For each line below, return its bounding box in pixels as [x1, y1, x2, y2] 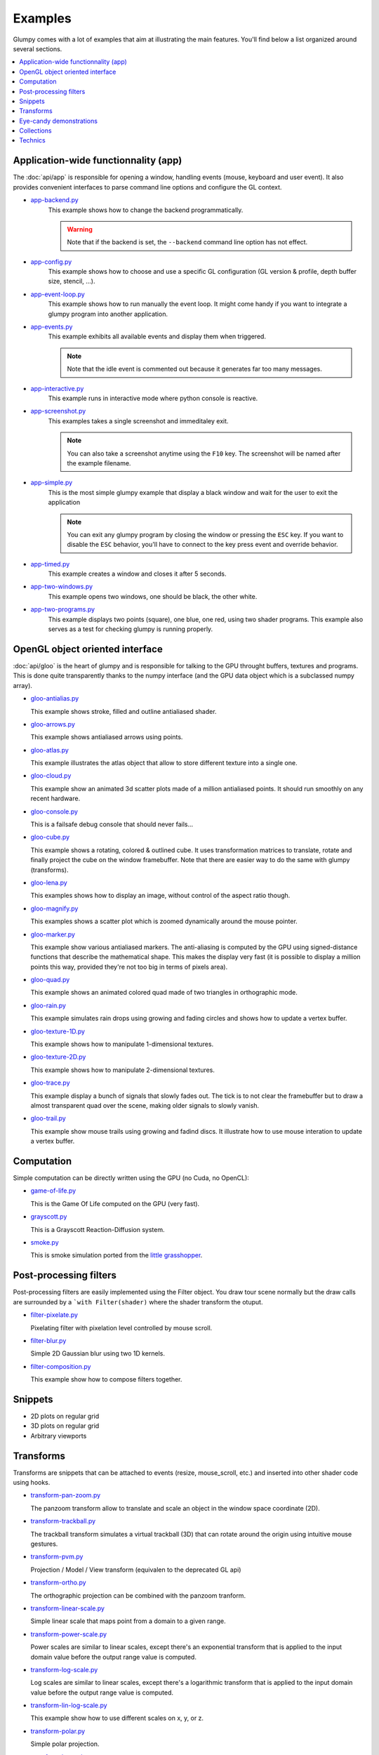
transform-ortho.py [30, 1578, 87, 1587]
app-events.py [30, 323, 73, 331]
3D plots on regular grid [30, 1422, 100, 1430]
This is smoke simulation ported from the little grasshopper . [30, 1251, 203, 1259]
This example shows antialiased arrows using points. [30, 733, 183, 741]
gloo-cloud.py [30, 771, 72, 780]
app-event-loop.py [30, 290, 86, 298]
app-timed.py [30, 559, 70, 568]
